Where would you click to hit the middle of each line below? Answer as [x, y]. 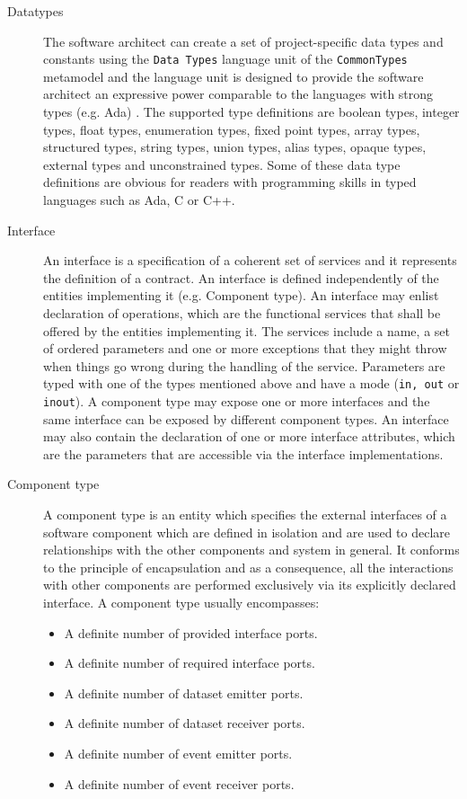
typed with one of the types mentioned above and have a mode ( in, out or [251, 383]
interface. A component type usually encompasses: [181, 602]
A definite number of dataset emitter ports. [184, 692]
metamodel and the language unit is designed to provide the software [233, 76]
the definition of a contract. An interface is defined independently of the [241, 277]
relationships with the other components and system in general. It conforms [251, 550]
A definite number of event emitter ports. [178, 753]
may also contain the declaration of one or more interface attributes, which [249, 436]
